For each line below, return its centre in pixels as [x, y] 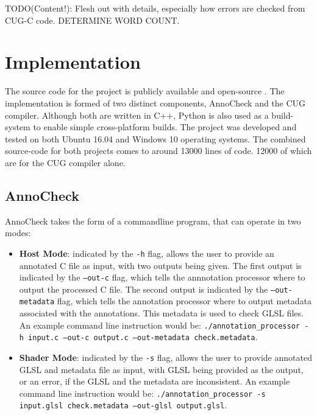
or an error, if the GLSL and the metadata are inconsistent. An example [155, 381]
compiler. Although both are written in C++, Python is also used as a [137, 115]
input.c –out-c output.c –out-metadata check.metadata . [143, 337]
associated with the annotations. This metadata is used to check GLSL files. [161, 313]
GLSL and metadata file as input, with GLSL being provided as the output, [161, 369]
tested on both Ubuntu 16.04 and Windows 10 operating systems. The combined [155, 138]
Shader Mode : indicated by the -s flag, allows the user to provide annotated [166, 357]
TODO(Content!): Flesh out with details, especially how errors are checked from [155, 8]
